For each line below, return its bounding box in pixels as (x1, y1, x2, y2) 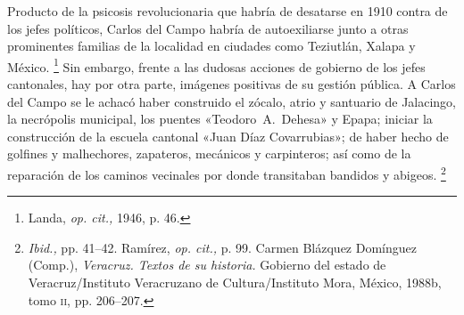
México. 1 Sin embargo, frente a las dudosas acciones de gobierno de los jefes (7, 54, 426, 76)
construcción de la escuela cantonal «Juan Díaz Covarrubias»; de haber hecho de (7, 126, 449, 145)
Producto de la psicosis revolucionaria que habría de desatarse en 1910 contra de (7, 2, 448, 20)
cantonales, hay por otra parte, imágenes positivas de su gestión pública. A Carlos (7, 75, 456, 93)
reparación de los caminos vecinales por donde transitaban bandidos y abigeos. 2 (7, 163, 446, 183)
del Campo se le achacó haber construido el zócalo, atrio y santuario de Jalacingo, (7, 92, 457, 110)
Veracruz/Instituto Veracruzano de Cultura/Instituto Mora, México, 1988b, (28, 273, 442, 292)
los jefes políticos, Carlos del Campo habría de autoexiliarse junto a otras (7, 19, 409, 37)
